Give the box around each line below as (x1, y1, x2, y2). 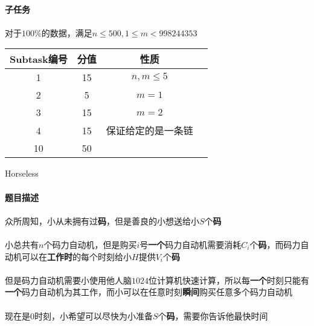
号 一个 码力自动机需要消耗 (139, 238, 242, 250)
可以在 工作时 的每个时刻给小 (21, 250, 132, 262)
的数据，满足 (41, 26, 92, 39)
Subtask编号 (10, 52, 68, 67)
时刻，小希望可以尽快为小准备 (34, 309, 153, 322)
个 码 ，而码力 (249, 238, 301, 250)
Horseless (5, 167, 39, 180)
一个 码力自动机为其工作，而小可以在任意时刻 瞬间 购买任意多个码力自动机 (5, 285, 292, 298)
